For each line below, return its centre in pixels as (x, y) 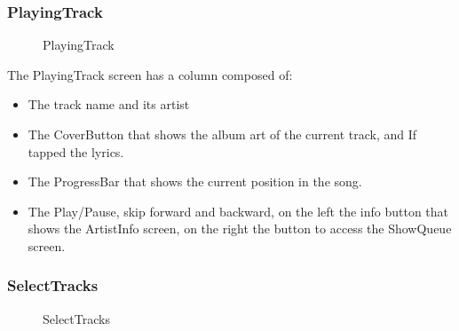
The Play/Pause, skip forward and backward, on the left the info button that (238, 211)
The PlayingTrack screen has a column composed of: (150, 74)
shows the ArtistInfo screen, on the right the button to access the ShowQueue (240, 229)
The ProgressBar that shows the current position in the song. (195, 181)
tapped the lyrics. (76, 151)
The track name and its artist (109, 104)
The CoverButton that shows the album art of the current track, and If (222, 134)
